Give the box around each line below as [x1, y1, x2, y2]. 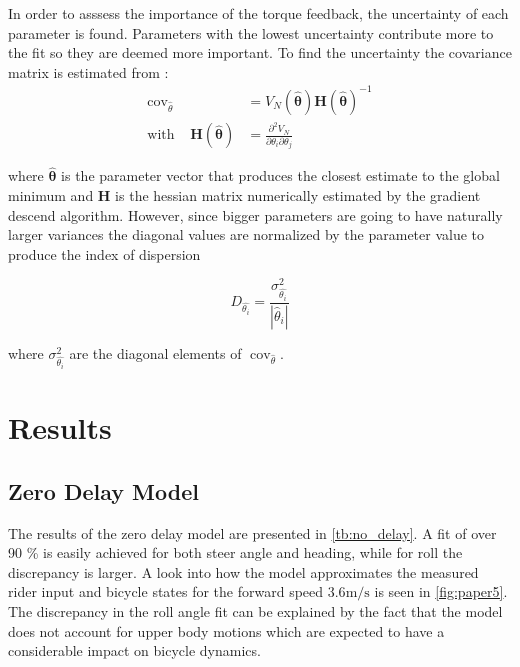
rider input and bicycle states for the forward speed [8, 581, 324, 602]
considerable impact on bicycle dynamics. [8, 640, 261, 661]
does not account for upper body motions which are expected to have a [8, 620, 445, 641]
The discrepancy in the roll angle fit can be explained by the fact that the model [8, 601, 503, 622]
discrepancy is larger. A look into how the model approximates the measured [8, 561, 479, 582]
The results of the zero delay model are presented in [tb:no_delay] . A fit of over [8, 522, 497, 543]
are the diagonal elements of [69, 342, 242, 363]
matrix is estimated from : [8, 61, 169, 82]
